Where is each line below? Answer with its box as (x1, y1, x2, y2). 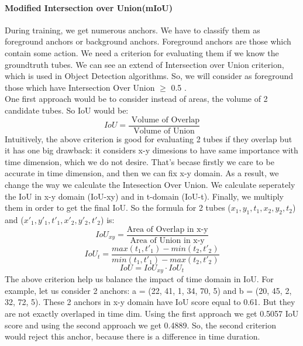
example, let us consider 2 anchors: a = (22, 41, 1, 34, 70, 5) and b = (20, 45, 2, (5, 284, 292, 296)
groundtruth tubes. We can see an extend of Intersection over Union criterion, (5, 58, 284, 70)
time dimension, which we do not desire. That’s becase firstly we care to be (5, 155, 274, 167)
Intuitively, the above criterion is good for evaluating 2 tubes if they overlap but (5, 132, 292, 145)
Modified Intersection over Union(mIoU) (5, 1, 173, 13)
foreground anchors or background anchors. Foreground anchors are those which (5, 35, 291, 47)
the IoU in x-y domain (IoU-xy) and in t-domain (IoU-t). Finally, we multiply (5, 190, 284, 202)
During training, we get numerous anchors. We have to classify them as (5, 23, 260, 36)
